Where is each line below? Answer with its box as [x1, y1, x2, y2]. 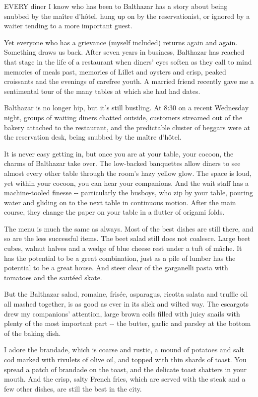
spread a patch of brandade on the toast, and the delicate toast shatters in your [4, 364, 247, 374]
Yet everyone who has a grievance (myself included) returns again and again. [4, 37, 238, 47]
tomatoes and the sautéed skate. [4, 272, 102, 282]
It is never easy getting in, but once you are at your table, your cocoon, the [4, 148, 234, 159]
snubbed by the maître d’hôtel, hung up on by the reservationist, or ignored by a [4, 10, 250, 21]
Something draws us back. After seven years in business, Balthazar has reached [4, 47, 245, 57]
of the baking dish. [4, 327, 61, 338]
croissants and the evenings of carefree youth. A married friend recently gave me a [4, 76, 254, 86]
